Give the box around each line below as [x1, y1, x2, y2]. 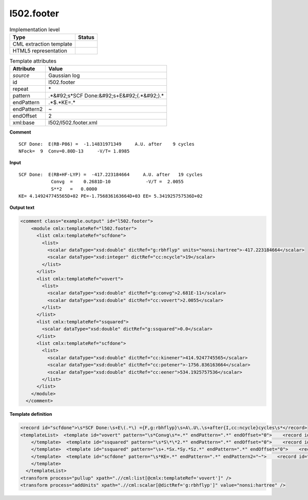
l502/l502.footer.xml [48, 119, 98, 126]
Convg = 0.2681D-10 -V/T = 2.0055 [51, 179, 184, 185]
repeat [12, 85, 29, 92]
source [12, 72, 30, 79]
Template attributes [9, 57, 56, 65]
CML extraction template [12, 40, 72, 47]
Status [78, 33, 94, 41]
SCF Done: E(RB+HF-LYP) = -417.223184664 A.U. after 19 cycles [18, 171, 203, 177]
